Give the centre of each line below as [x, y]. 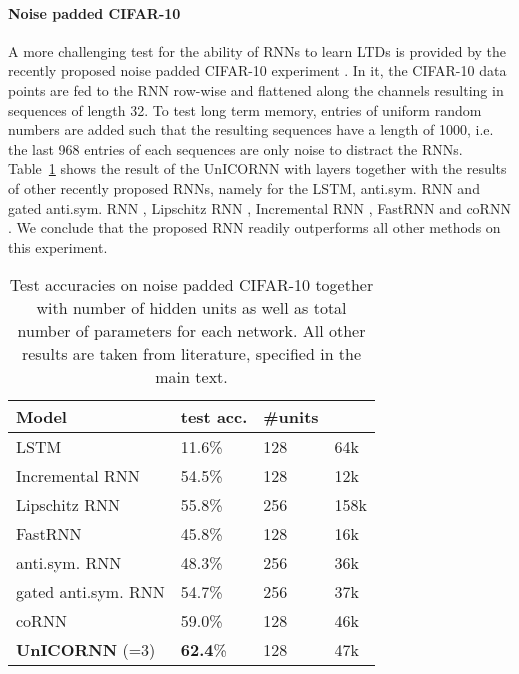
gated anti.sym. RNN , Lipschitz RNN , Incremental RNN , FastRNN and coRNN [259, 207]
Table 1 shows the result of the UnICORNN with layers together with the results [257, 168]
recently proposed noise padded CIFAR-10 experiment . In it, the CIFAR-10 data [257, 70]
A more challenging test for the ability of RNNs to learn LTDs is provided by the [257, 50]
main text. [191, 377]
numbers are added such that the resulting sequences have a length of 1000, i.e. [251, 129]
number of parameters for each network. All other [191, 331]
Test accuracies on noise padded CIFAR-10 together [191, 285]
